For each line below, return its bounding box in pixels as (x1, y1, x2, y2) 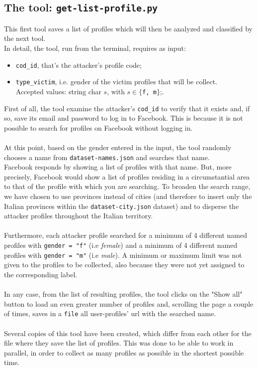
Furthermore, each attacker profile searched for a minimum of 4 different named (4, 230, 248, 240)
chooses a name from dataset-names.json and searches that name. (4, 152, 210, 162)
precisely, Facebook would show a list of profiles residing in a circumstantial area (4, 171, 250, 182)
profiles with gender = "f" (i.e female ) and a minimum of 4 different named (4, 240, 238, 250)
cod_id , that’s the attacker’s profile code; (15, 59, 142, 70)
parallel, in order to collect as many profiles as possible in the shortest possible (4, 347, 244, 358)
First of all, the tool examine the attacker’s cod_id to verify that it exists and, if (4, 103, 250, 113)
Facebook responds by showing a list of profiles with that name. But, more (4, 162, 232, 172)
